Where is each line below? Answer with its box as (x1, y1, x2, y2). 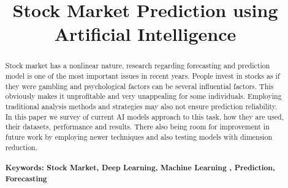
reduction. (5, 142, 38, 152)
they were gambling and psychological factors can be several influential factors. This (5, 81, 274, 91)
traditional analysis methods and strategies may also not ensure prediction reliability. (5, 101, 278, 111)
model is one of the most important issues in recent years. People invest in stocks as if (5, 71, 280, 81)
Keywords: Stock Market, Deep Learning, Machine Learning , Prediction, (5, 162, 275, 173)
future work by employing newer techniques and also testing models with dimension (5, 131, 273, 142)
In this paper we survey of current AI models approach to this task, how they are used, (5, 111, 284, 121)
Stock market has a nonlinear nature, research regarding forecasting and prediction (5, 60, 270, 71)
